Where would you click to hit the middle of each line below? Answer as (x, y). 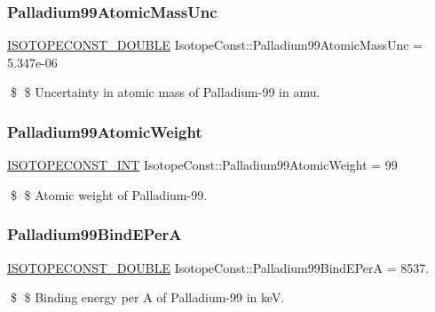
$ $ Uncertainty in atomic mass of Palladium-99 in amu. (165, 92)
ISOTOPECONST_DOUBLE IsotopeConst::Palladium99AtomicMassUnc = (215, 45)
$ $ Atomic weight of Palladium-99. (109, 194)
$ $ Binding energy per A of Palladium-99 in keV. (147, 297)
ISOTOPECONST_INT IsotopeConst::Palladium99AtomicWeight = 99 (202, 165)
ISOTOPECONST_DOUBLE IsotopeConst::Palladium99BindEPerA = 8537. (218, 267)
